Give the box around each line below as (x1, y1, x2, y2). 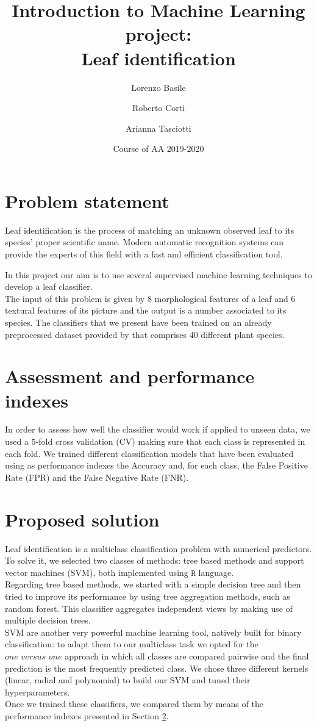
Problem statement (5, 188, 169, 213)
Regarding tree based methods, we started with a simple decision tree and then (5, 578, 301, 591)
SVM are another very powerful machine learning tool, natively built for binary (5, 625, 302, 638)
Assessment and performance (5, 364, 255, 389)
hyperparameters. (5, 685, 70, 698)
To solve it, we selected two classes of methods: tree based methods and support (5, 554, 304, 567)
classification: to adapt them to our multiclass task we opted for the (5, 638, 258, 650)
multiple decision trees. (5, 614, 91, 627)
